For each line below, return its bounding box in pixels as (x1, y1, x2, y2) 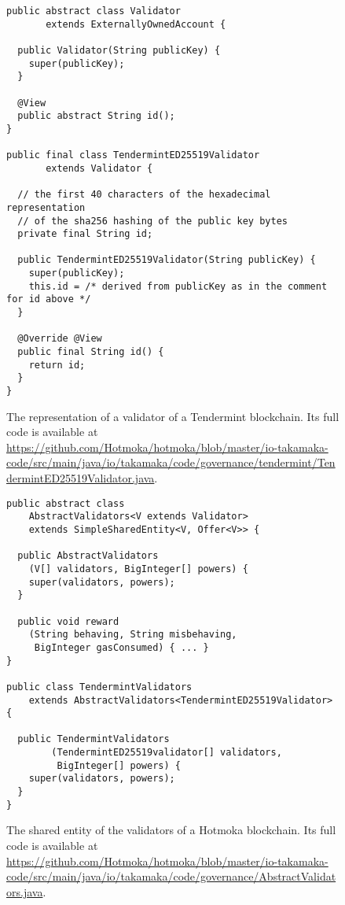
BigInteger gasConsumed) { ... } (34, 641, 209, 653)
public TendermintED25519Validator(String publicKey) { (17, 254, 316, 266)
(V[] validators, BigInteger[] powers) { (28, 563, 248, 574)
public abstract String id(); (17, 110, 175, 122)
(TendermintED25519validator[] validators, (51, 747, 282, 759)
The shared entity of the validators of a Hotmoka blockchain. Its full (6, 822, 336, 838)
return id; (28, 359, 86, 371)
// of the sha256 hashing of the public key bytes (17, 215, 288, 227)
